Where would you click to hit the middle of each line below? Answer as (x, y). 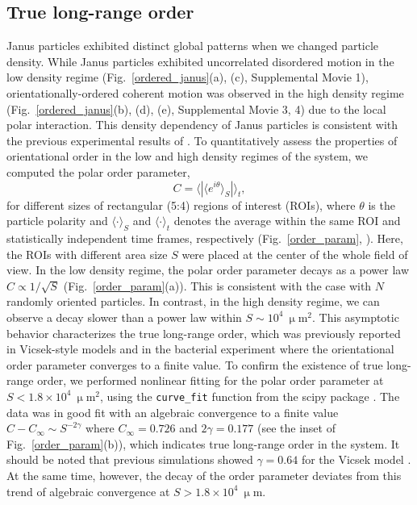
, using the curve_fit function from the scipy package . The (250, 396)
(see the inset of (296, 428)
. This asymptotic (356, 317)
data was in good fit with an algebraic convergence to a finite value (173, 412)
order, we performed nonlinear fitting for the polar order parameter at (211, 380)
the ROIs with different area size (87, 254)
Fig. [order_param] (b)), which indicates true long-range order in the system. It (203, 443)
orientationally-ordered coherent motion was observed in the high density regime (205, 92)
